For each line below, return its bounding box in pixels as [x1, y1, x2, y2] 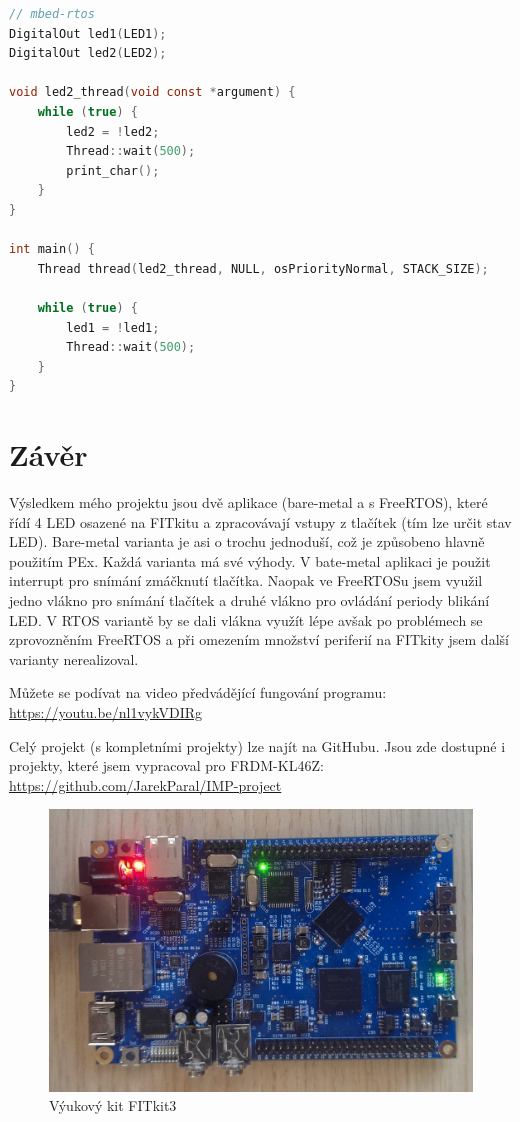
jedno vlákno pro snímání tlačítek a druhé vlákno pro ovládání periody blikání [9, 589, 490, 610]
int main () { [9, 242, 95, 257]
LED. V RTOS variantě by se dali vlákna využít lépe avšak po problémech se [9, 609, 483, 630]
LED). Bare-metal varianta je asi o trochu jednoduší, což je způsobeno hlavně [9, 531, 485, 552]
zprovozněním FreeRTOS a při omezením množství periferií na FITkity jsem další [9, 629, 509, 650]
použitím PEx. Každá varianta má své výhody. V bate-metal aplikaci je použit [9, 550, 491, 571]
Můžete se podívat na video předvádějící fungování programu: [9, 682, 387, 703]
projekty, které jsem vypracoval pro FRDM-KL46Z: [9, 755, 324, 776]
